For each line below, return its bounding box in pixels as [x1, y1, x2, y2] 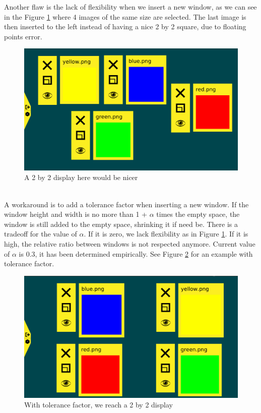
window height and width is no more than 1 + [4, 209, 148, 219]
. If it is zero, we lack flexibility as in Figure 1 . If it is [84, 228, 248, 239]
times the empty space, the [156, 209, 240, 219]
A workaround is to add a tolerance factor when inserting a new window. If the [4, 199, 249, 209]
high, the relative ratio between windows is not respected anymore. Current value [4, 238, 255, 249]
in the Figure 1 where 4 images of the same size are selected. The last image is [4, 11, 246, 22]
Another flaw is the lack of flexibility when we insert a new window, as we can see [4, 2, 257, 12]
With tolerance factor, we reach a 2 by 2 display [24, 399, 173, 410]
